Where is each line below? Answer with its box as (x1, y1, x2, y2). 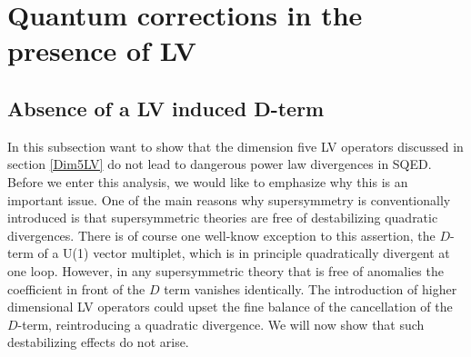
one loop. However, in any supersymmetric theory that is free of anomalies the (7, 261, 444, 280)
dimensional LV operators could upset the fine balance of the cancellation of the (7, 297, 453, 316)
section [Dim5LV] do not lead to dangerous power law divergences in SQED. (7, 154, 432, 174)
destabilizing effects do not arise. (7, 332, 189, 352)
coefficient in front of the (7, 279, 145, 298)
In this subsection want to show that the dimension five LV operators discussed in (7, 136, 464, 155)
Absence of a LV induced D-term (7, 94, 325, 122)
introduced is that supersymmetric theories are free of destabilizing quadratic (7, 208, 438, 227)
